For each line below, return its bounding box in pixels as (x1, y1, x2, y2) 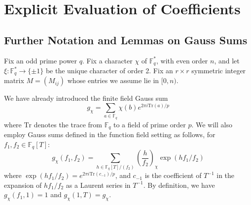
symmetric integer (191, 65, 246, 76)
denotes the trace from (34, 119, 102, 129)
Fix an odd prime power (4, 55, 77, 65)
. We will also (191, 119, 232, 129)
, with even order (156, 55, 208, 65)
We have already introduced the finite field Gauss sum (4, 93, 168, 103)
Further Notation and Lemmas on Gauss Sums (4, 32, 248, 47)
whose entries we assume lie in (67, 75, 159, 86)
